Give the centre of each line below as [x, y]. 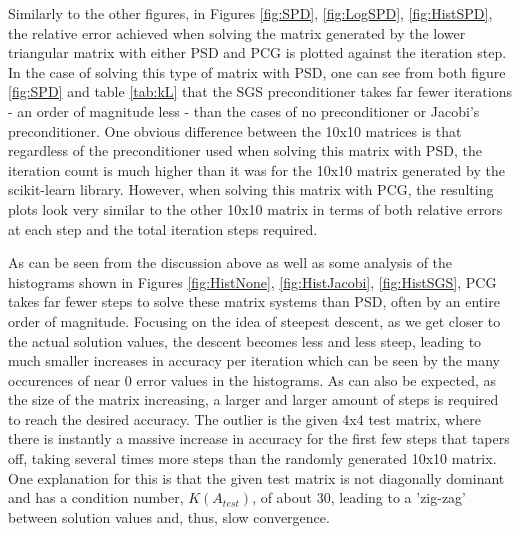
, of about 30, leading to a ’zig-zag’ [359, 497]
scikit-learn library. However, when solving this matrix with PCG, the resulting [251, 189]
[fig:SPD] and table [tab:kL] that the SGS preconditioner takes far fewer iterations [260, 91]
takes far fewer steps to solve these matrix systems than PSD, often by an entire [254, 301]
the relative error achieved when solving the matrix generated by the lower [237, 32]
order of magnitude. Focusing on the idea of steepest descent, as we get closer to [254, 320]
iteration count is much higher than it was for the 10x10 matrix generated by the [256, 169]
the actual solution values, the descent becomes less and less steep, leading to [245, 340]
